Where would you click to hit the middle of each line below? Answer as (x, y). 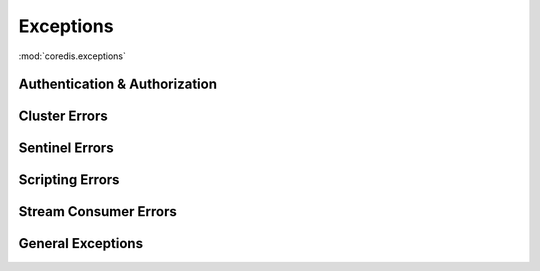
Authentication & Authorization (118, 84)
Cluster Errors (63, 116)
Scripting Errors (69, 180)
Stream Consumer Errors (97, 211)
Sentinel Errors (66, 148)
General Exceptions (81, 243)
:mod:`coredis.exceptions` (72, 56)
